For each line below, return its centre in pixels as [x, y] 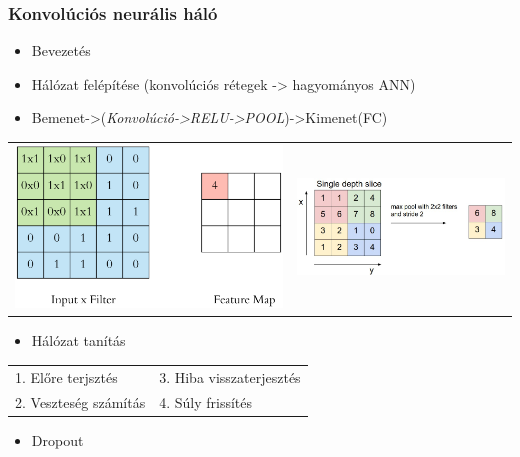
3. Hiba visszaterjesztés [230, 376]
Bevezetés [61, 50]
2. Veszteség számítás [80, 401]
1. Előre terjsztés [66, 376]
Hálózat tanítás [78, 340]
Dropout [57, 439]
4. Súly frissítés [205, 401]
